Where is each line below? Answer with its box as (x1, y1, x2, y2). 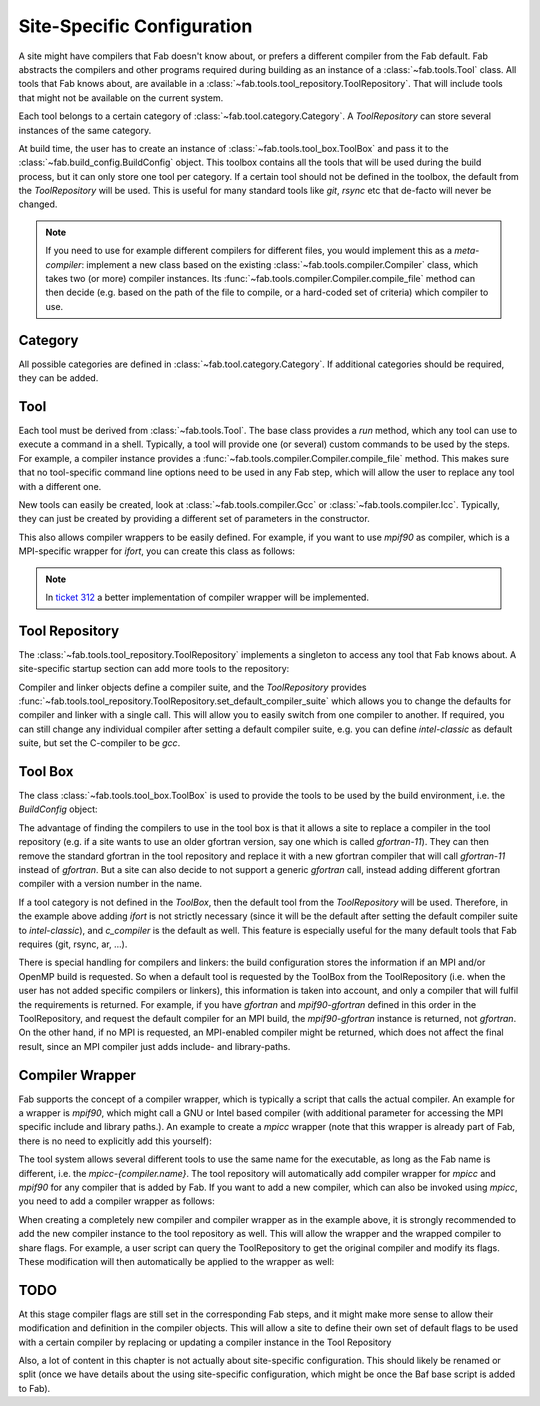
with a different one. (18, 480, 102, 492)
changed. (18, 198, 58, 210)
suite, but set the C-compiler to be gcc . (18, 737, 181, 749)
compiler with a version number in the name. (18, 878, 203, 890)
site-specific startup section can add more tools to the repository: (18, 663, 290, 675)
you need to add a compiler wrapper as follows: (18, 1195, 215, 1207)
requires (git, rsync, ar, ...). (18, 938, 128, 950)
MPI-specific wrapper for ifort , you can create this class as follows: (18, 545, 295, 557)
